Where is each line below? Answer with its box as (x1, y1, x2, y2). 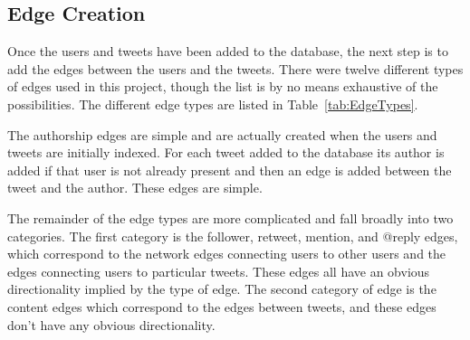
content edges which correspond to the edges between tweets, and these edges (7, 297, 436, 316)
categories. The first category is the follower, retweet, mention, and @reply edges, (7, 226, 458, 245)
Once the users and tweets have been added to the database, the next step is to (7, 42, 448, 61)
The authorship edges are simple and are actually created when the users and (7, 125, 437, 144)
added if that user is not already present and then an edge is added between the (7, 160, 452, 179)
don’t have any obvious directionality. (7, 315, 216, 334)
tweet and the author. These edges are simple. (7, 178, 263, 197)
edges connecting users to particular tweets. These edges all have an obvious (7, 261, 430, 280)
